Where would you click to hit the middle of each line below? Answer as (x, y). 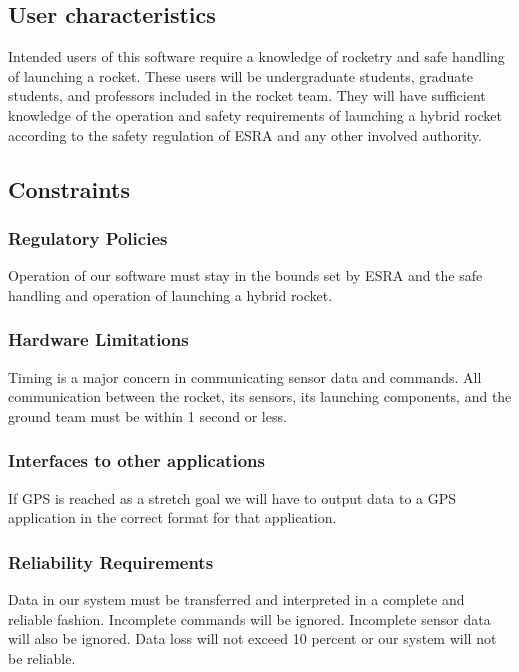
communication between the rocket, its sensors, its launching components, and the (260, 396)
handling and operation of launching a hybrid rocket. (170, 294)
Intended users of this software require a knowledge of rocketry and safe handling (256, 56)
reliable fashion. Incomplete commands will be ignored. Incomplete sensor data (249, 618)
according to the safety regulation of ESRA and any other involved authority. (245, 134)
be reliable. (42, 657)
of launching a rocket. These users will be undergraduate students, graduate (240, 75)
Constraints (69, 188)
